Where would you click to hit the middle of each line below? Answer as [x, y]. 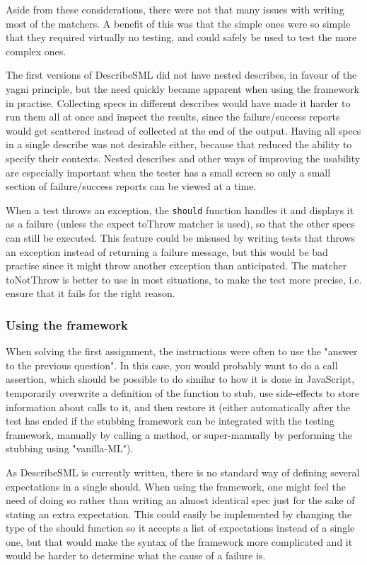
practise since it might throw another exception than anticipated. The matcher [176, 265]
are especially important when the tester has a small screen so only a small [168, 172]
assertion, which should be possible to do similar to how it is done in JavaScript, [180, 379]
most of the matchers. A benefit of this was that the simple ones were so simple [178, 23]
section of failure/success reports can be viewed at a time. [131, 186]
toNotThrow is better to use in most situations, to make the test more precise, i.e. [184, 279]
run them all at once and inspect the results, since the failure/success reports [173, 117]
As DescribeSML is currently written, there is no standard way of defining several [183, 472]
